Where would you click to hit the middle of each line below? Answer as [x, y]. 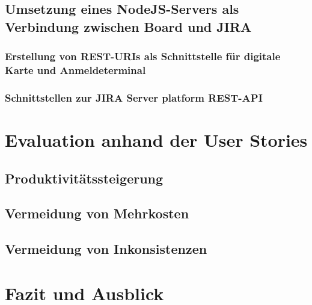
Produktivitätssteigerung [84, 178]
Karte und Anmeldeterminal [75, 70]
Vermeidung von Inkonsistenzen [106, 249]
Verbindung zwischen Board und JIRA [128, 26]
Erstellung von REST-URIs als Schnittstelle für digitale [143, 56]
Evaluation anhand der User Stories [156, 139]
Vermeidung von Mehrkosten [97, 213]
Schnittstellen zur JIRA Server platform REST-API [134, 97]
